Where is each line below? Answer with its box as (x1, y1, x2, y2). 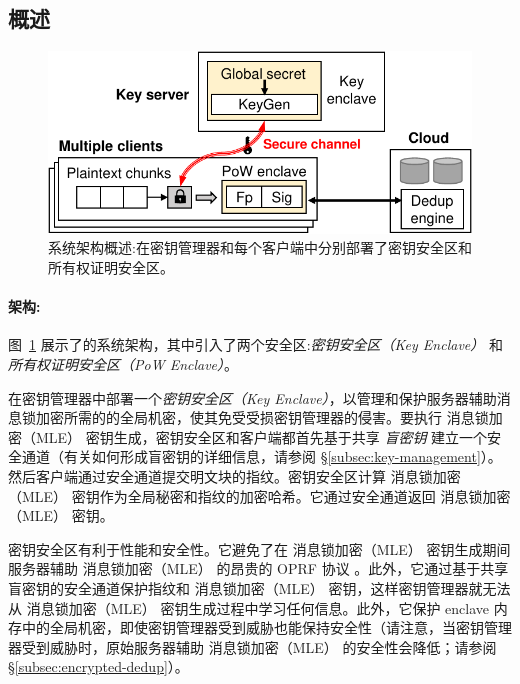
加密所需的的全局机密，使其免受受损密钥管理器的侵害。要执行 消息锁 (35, 407, 489, 428)
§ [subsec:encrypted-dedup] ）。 (8, 656, 189, 677)
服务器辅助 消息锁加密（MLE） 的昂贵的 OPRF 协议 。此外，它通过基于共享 (8, 558, 509, 579)
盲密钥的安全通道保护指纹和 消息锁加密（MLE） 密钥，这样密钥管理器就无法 (8, 577, 511, 598)
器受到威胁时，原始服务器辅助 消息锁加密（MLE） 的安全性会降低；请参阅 (8, 636, 497, 657)
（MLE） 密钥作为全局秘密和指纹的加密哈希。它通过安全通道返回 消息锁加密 (8, 485, 511, 506)
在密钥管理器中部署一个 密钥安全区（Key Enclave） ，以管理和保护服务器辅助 (8, 387, 497, 408)
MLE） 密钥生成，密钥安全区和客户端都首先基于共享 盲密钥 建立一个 (35, 426, 488, 447)
